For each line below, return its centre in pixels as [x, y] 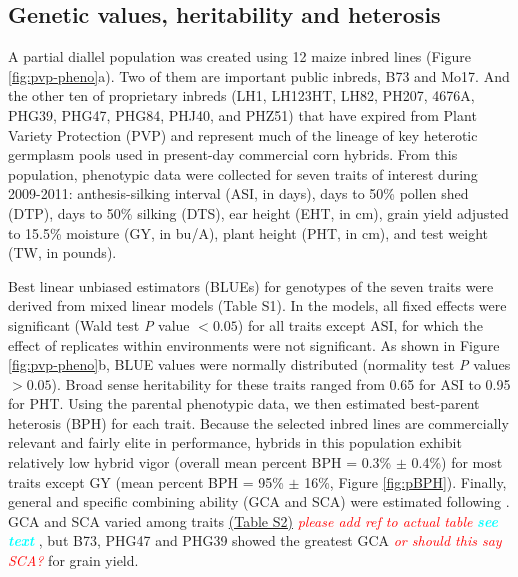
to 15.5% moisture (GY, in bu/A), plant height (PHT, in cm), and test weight [248, 232]
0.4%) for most [457, 462]
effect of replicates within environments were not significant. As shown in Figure [254, 344]
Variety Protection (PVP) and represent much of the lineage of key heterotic [243, 134]
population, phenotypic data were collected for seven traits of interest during [243, 173]
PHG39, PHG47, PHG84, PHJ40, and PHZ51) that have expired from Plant [242, 114]
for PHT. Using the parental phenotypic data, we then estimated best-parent [244, 403]
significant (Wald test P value [99, 324]
